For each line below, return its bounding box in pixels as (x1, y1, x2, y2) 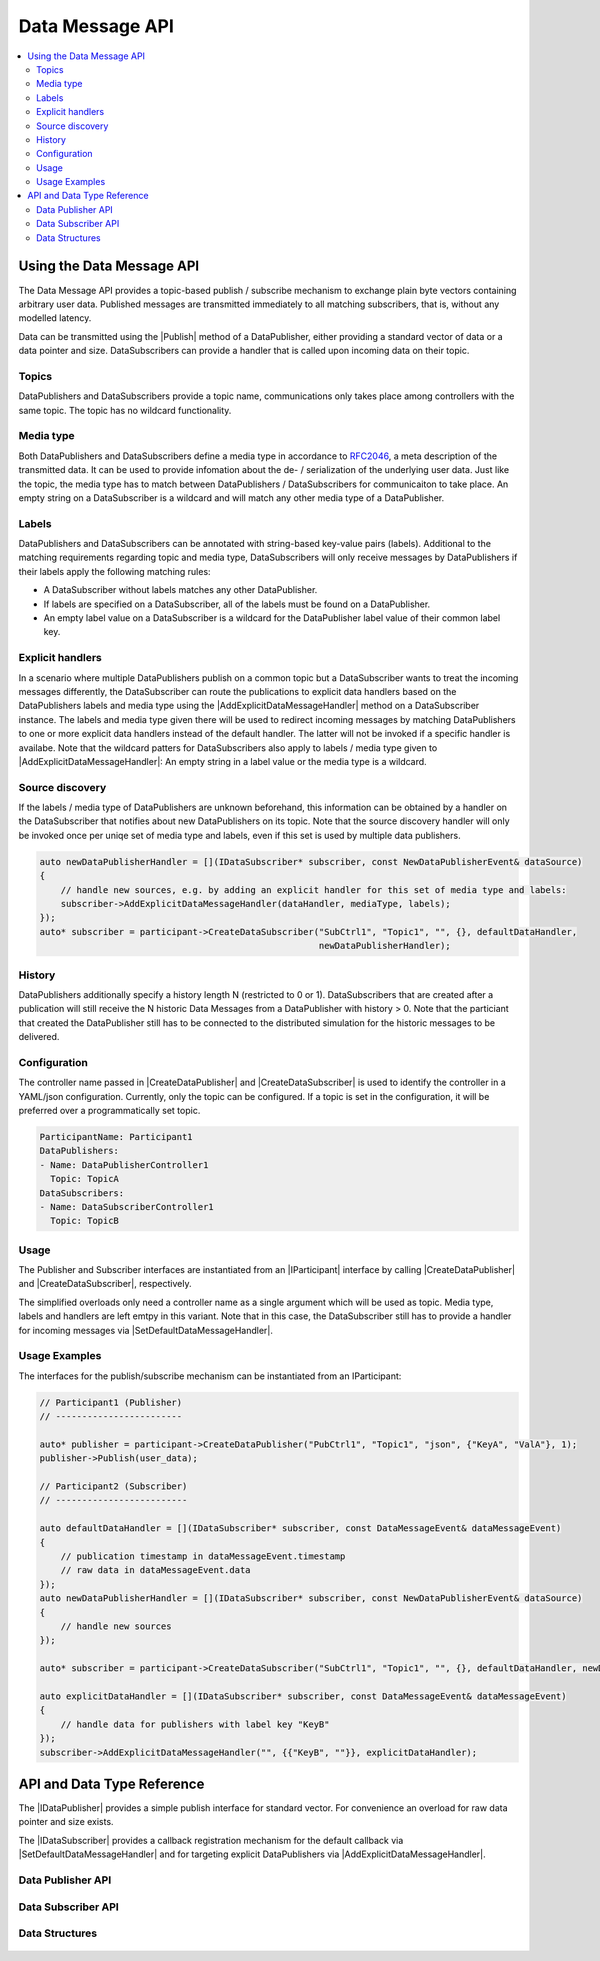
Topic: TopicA (50, 1173, 120, 1185)
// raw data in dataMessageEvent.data (60, 1565, 251, 1576)
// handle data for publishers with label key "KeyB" (60, 1718, 330, 1730)
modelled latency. (18, 312, 92, 324)
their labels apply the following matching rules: (18, 565, 211, 577)
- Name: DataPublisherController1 (39, 1159, 209, 1170)
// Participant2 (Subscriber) (39, 1481, 188, 1492)
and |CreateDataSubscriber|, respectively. (18, 1278, 192, 1290)
